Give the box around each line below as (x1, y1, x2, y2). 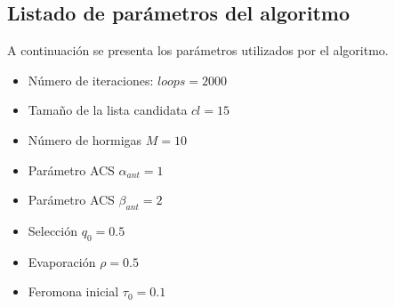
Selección (28, 221, 78, 239)
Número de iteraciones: (28, 70, 154, 89)
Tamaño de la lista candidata (28, 101, 188, 119)
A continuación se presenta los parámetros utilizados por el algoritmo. (7, 41, 389, 60)
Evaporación (28, 252, 96, 271)
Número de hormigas (28, 130, 142, 149)
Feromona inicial (28, 282, 119, 301)
